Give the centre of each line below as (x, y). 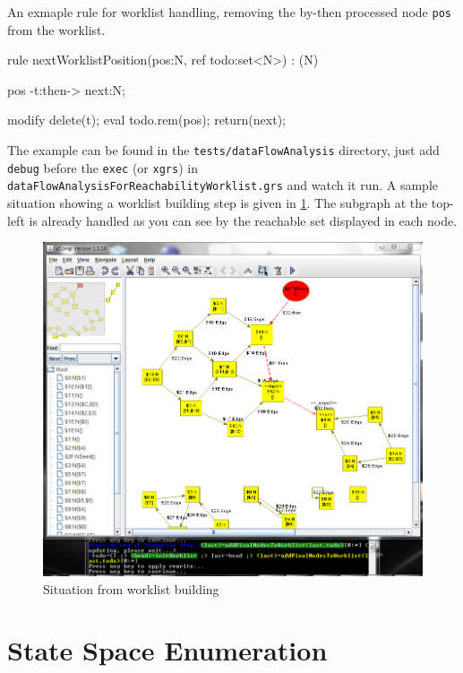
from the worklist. (56, 29)
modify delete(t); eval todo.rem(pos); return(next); (146, 120)
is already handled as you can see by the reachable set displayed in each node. (243, 220)
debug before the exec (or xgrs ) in (103, 167)
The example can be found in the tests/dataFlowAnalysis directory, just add (223, 150)
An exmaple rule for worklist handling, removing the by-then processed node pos (229, 12)
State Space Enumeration (167, 650)
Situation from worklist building (131, 588)
